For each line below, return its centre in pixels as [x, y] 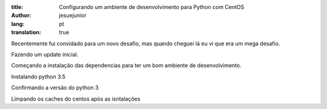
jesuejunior [73, 16]
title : [17, 7]
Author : [21, 16]
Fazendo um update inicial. [45, 54]
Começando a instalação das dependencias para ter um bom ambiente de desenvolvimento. [126, 66]
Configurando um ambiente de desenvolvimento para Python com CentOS [152, 7]
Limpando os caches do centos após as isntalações [76, 99]
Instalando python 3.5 [38, 76]
